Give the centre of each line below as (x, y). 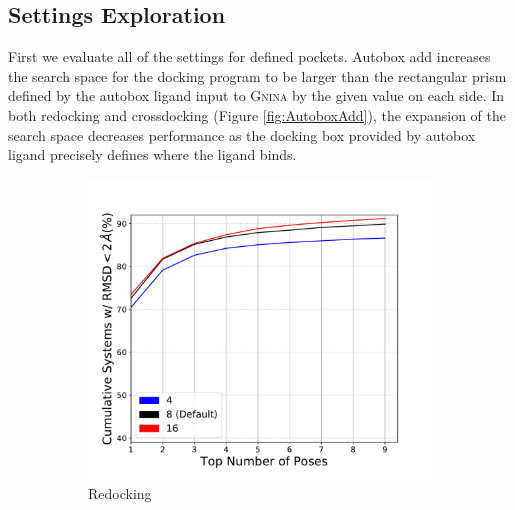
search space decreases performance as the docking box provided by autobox (242, 134)
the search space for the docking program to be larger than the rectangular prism (257, 75)
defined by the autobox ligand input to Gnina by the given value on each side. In (256, 95)
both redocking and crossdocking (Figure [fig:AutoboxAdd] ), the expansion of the (257, 114)
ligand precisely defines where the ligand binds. (152, 154)
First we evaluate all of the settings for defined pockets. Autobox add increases (249, 56)
